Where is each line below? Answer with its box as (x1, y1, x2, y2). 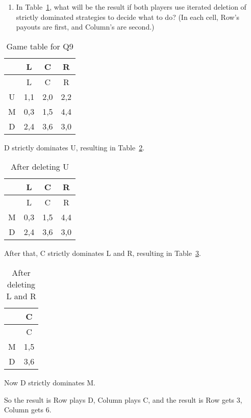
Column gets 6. (4, 404, 52, 415)
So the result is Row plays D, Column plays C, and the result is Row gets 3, (4, 394, 242, 405)
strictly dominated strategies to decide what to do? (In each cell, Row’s (16, 11, 240, 22)
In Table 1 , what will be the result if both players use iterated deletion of (16, 2, 246, 12)
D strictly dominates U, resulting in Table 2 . (4, 142, 145, 152)
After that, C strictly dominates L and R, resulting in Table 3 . (4, 248, 201, 258)
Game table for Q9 (6, 40, 73, 52)
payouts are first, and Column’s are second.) (16, 21, 155, 32)
